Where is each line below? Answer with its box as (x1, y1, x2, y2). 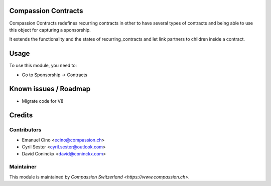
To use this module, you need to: (9, 63, 77, 69)
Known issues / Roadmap (9, 85, 90, 93)
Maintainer (9, 163, 37, 170)
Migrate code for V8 (22, 98, 64, 104)
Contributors (9, 126, 42, 133)
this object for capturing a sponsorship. (9, 27, 91, 33)
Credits (9, 111, 33, 120)
